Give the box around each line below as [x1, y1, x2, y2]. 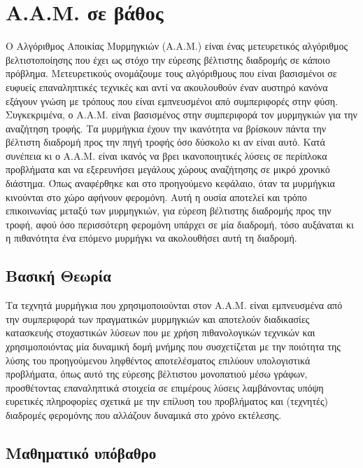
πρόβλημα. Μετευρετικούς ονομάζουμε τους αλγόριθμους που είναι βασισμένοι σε [6, 66, 337, 81]
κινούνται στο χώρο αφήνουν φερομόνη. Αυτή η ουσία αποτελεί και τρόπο [6, 189, 307, 204]
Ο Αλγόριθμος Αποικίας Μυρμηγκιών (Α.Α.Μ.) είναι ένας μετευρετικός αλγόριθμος [6, 39, 348, 53]
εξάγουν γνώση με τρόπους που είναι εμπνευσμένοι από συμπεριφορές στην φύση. [6, 93, 339, 108]
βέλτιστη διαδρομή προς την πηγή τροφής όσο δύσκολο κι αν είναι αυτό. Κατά [6, 135, 325, 149]
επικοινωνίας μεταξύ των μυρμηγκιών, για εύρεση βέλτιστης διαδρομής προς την [6, 203, 332, 218]
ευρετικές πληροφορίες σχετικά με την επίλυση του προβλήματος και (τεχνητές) [6, 394, 328, 408]
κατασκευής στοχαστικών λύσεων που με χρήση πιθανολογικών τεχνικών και [6, 325, 315, 340]
